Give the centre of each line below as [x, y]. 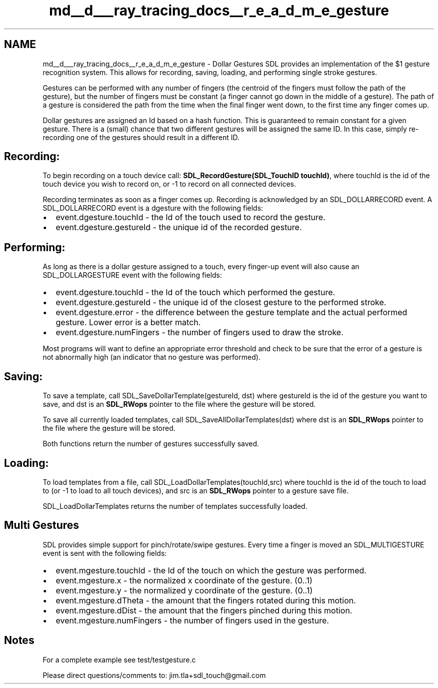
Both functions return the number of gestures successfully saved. [151, 444]
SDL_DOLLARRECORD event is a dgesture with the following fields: [153, 208]
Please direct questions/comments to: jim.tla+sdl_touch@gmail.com [154, 675]
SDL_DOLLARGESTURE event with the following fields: [132, 275]
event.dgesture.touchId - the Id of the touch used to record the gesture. [190, 217]
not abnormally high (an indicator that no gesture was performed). [151, 357]
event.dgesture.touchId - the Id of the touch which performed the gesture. [195, 292]
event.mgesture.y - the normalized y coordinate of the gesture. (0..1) [184, 590]
